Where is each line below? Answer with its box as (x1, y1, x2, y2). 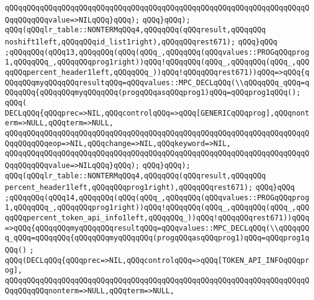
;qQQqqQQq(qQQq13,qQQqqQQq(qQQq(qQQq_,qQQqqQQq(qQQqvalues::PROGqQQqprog (5, 47, 310, 57)
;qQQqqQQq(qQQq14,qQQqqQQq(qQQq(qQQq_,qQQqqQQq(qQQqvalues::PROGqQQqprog (5, 193, 310, 202)
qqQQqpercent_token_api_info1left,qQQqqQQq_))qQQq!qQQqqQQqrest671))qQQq (5, 214, 310, 223)
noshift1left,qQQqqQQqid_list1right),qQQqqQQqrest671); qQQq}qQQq (5, 37, 278, 46)
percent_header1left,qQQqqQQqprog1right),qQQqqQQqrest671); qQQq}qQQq (5, 183, 295, 192)
